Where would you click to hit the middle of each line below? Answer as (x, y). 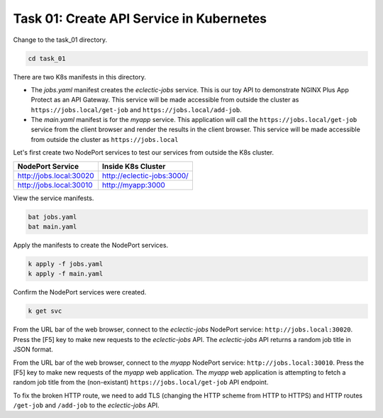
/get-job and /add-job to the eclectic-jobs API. (86, 405)
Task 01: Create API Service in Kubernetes (140, 18)
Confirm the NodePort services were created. (80, 292)
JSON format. (33, 350)
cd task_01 (47, 58)
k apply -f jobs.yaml (66, 264)
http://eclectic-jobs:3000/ (145, 175)
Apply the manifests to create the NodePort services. (91, 245)
